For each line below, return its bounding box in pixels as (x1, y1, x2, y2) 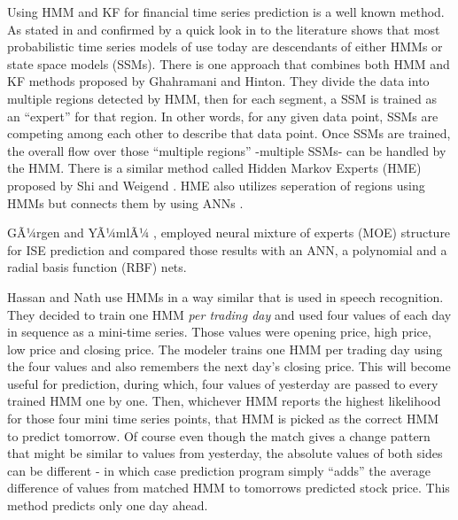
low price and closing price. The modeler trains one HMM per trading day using (7, 339, 443, 358)
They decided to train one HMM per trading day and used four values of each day (7, 305, 452, 323)
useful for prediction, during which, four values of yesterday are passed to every (7, 374, 439, 392)
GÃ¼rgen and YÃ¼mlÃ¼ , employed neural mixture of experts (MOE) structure (7, 223, 451, 242)
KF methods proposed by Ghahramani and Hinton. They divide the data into (7, 72, 430, 90)
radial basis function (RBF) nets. (7, 258, 187, 276)
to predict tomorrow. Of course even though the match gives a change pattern (7, 426, 431, 445)
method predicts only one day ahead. (7, 496, 208, 515)
